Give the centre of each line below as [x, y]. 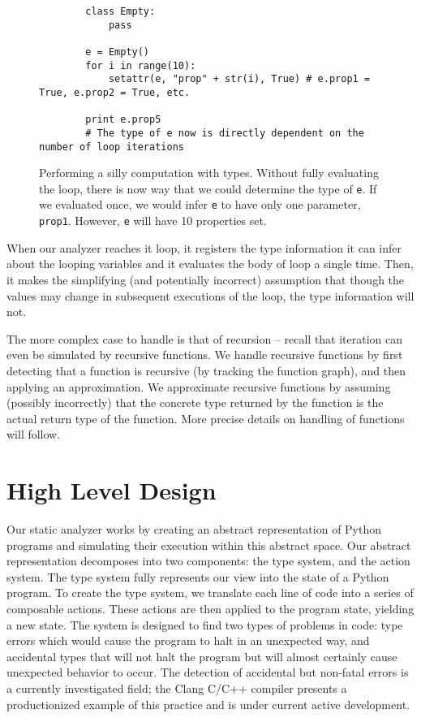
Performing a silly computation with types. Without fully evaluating [209, 173]
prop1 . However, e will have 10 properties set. [153, 221]
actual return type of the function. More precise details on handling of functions [206, 418]
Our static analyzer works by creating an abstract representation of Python [194, 529]
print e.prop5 [123, 120]
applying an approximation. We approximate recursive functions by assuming [199, 386]
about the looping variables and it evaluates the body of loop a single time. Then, [210, 264]
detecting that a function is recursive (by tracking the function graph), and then [206, 370]
